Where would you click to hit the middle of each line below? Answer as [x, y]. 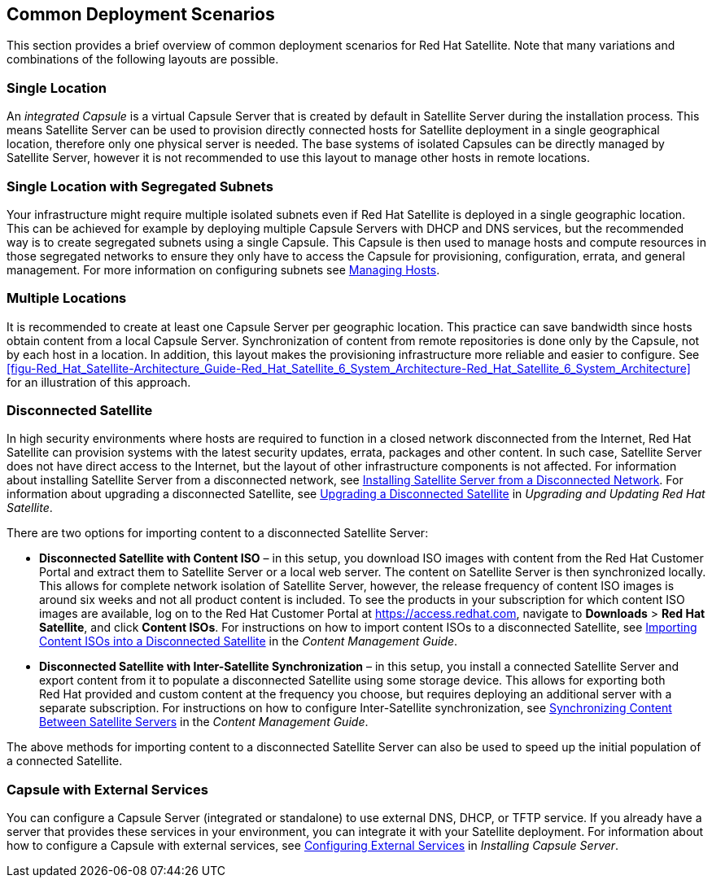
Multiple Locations [67, 298]
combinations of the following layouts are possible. [143, 59]
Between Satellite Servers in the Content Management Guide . [204, 722]
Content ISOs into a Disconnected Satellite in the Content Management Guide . [249, 641]
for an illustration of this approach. [99, 382]
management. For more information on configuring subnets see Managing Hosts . [223, 269]
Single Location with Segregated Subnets [140, 186]
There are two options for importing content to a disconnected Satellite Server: [218, 533]
